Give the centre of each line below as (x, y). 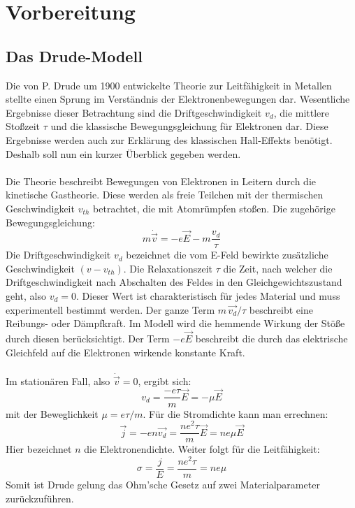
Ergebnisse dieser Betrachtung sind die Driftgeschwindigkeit (134, 112)
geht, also (26, 295)
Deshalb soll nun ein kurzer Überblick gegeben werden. (123, 153)
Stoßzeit (23, 126)
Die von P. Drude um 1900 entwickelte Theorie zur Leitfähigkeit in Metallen (169, 85)
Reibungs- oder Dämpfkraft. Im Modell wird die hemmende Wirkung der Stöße (175, 323)
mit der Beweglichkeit (52, 413)
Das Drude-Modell (74, 56)
